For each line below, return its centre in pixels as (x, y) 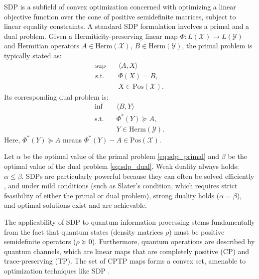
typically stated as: (33, 55)
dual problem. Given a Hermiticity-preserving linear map (91, 36)
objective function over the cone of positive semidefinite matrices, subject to (120, 16)
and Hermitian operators (42, 46)
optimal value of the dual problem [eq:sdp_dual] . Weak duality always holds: (122, 166)
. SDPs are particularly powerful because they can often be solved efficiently (138, 176)
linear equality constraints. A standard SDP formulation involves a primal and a (127, 26)
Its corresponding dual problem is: (56, 96)
